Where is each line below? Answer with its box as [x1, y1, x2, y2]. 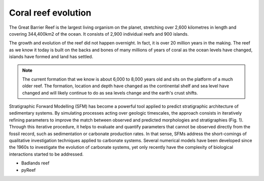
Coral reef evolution [9, 7, 91, 18]
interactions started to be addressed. [9, 151, 84, 157]
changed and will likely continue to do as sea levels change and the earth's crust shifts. [22, 90, 198, 96]
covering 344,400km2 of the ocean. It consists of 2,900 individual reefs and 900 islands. [9, 31, 189, 37]
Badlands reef [21, 160, 50, 166]
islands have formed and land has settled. [9, 54, 93, 60]
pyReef [21, 167, 36, 173]
